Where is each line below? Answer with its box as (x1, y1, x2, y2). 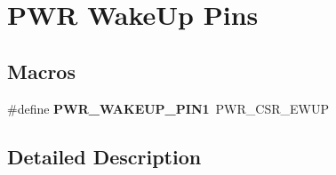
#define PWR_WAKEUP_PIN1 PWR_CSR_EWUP (7, 99, 329, 117)
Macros (7, 57, 76, 84)
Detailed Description (7, 142, 202, 170)
